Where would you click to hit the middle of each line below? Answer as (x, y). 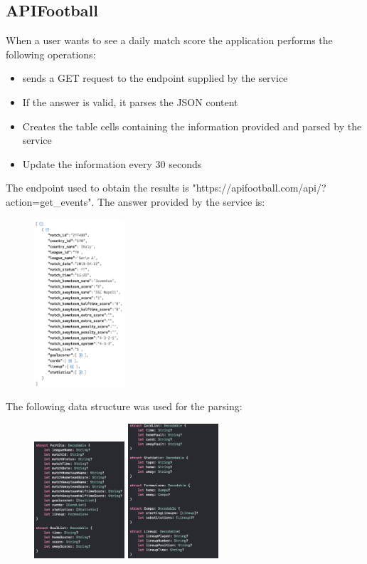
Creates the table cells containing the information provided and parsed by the (192, 126)
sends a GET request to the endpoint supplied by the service (155, 78)
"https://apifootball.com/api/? (259, 188)
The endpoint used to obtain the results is (97, 188)
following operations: (51, 54)
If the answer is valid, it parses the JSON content (130, 101)
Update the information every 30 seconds (112, 163)
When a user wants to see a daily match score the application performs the (169, 40)
